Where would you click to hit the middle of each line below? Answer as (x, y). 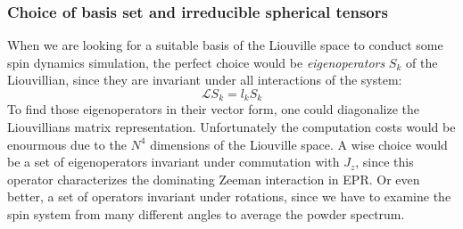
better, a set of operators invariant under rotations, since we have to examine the (229, 196)
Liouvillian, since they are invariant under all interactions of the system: (205, 80)
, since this (384, 162)
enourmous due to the (67, 144)
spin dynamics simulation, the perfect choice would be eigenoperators (196, 62)
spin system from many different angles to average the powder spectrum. (206, 214)
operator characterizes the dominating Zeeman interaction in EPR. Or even (214, 179)
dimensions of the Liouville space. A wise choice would (299, 144)
